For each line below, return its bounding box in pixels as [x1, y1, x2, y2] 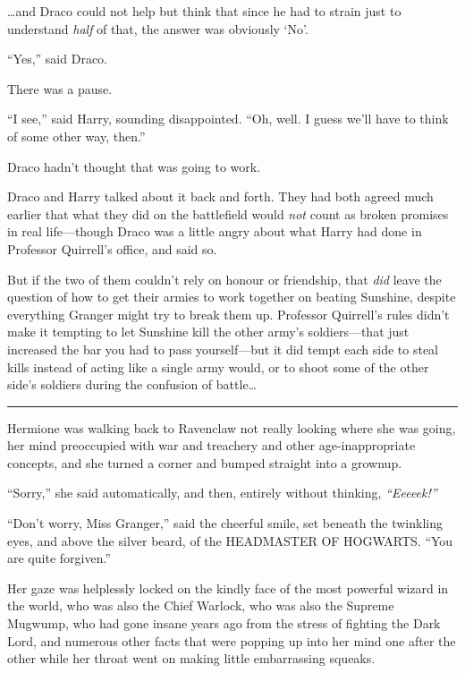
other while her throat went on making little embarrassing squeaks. [7, 649, 376, 668]
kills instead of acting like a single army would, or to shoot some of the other [7, 357, 429, 376]
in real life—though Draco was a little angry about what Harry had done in [7, 222, 422, 241]
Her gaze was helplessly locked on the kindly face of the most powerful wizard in [7, 578, 449, 597]
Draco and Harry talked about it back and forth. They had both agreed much [7, 187, 434, 206]
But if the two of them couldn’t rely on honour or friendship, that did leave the [7, 269, 442, 288]
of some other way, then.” [7, 126, 146, 145]
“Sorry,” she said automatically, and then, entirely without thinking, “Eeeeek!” [7, 483, 437, 502]
